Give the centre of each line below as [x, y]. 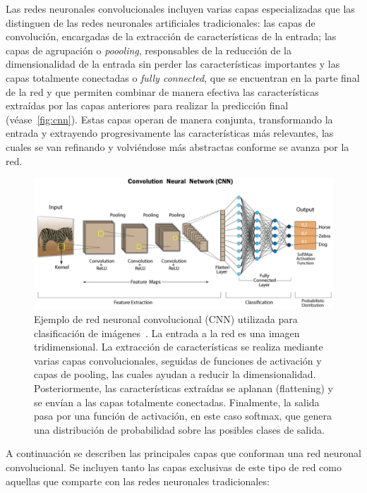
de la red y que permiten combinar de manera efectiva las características [162, 91]
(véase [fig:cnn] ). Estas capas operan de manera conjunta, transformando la [169, 119]
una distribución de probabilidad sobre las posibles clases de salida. [179, 429]
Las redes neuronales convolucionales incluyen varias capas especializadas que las [180, 8]
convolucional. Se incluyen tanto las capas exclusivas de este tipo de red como [174, 467]
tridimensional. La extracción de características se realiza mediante [179, 347]
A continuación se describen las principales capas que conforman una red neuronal [183, 453]
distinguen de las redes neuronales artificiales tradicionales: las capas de [161, 22]
